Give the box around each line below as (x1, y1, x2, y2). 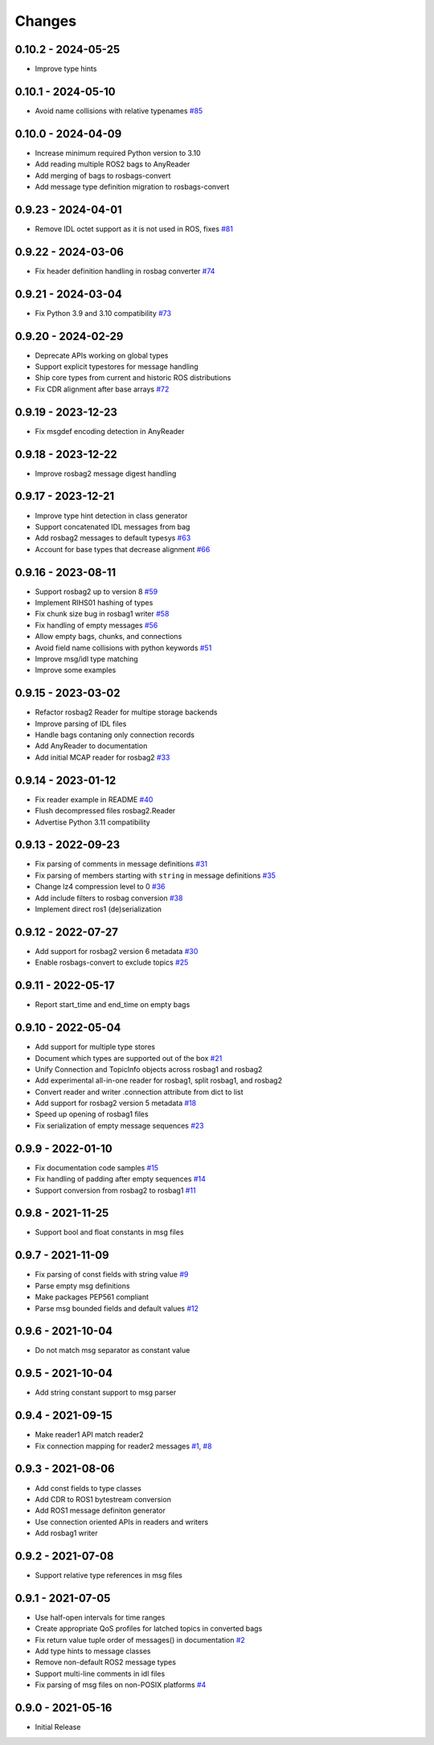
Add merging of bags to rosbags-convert (35, 170, 171, 180)
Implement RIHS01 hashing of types (35, 598, 154, 608)
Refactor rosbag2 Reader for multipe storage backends (35, 707, 218, 717)
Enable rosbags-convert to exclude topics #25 (35, 957, 189, 968)
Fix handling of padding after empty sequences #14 (35, 1174, 207, 1184)
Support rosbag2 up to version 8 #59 (35, 587, 158, 596)
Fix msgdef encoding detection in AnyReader (35, 426, 185, 436)
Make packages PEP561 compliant (35, 1292, 149, 1302)
